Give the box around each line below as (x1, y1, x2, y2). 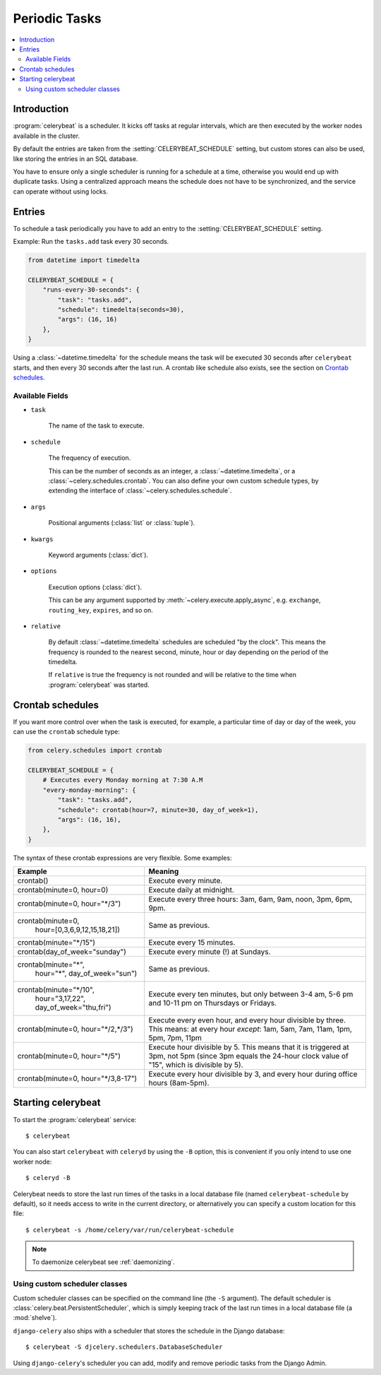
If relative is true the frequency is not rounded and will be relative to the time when (48, 671, 296, 679)
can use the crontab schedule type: (13, 728, 120, 736)
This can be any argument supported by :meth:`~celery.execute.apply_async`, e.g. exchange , (48, 596, 321, 604)
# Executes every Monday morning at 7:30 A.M (42, 776, 203, 784)
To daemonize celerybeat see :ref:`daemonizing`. (32, 1258, 176, 1266)
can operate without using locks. (13, 187, 109, 196)
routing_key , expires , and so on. (48, 606, 153, 614)
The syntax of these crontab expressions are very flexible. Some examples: (13, 854, 232, 862)
